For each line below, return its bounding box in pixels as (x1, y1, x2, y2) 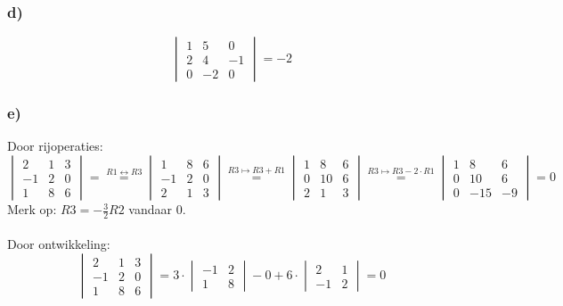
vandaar (128, 200, 173, 219)
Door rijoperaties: (7, 136, 103, 155)
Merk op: (7, 200, 57, 219)
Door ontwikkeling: (7, 235, 110, 253)
